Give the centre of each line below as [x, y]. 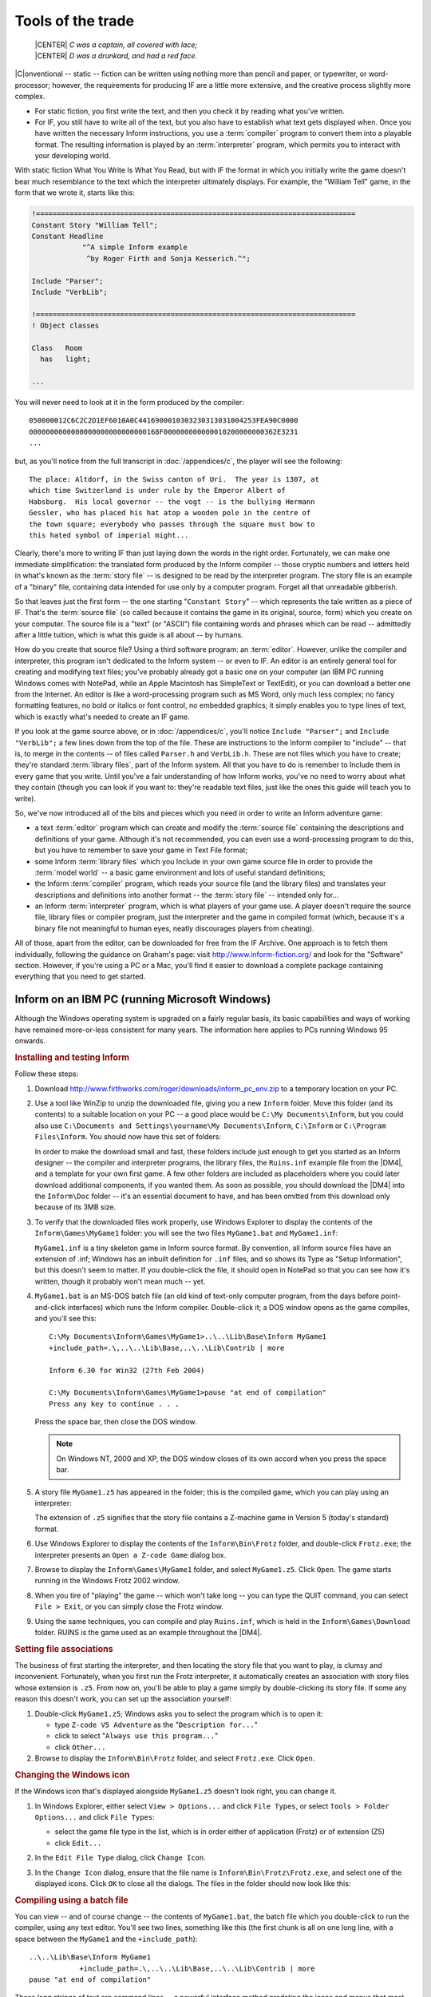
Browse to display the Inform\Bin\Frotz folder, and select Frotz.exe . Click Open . [175, 1758]
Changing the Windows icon [72, 1775]
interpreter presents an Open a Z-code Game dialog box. [130, 1554]
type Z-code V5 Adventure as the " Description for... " [156, 1725]
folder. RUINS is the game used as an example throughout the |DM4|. [148, 1632]
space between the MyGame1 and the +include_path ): [106, 1939]
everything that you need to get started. [80, 977]
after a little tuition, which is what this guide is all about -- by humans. [129, 635]
